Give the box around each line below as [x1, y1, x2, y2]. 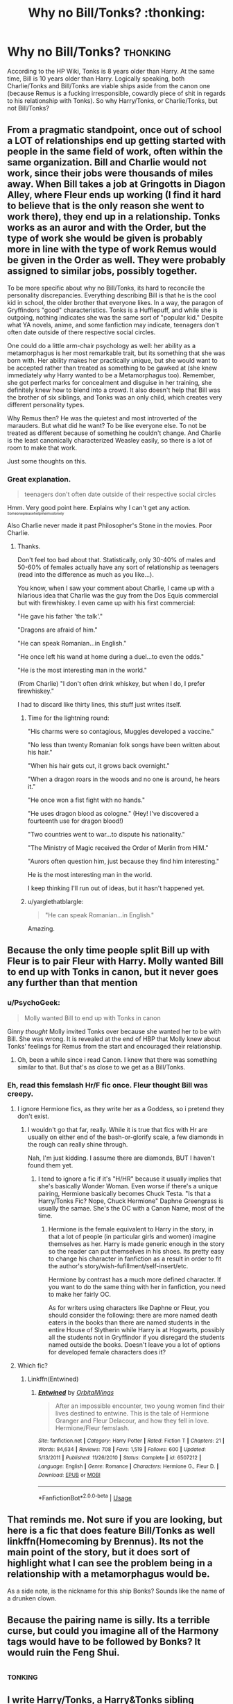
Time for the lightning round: [27, 714, 110, 722]
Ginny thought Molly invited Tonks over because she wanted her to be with [7, 1027, 221, 1035]
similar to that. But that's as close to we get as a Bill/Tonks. [17, 1063, 186, 1071]
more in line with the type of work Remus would [7, 243, 217, 255]
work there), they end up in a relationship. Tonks [7, 211, 221, 223]
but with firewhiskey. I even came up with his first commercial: [17, 599, 196, 607]
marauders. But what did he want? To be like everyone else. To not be [7, 421, 207, 429]
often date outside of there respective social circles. [7, 328, 156, 336]
